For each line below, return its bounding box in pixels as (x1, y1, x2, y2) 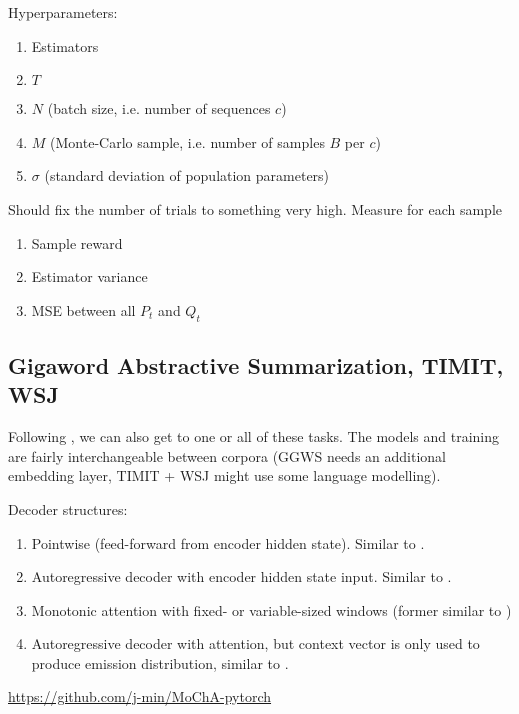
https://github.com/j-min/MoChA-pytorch (8, 686, 272, 707)
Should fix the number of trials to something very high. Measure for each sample (8, 198, 503, 219)
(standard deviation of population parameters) (44, 165, 330, 186)
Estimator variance (31, 266, 148, 287)
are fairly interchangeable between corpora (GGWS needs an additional (8, 445, 447, 466)
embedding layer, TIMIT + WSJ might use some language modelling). (8, 465, 441, 486)
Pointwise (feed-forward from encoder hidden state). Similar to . (31, 532, 425, 553)
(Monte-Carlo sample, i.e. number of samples (50, 131, 325, 152)
